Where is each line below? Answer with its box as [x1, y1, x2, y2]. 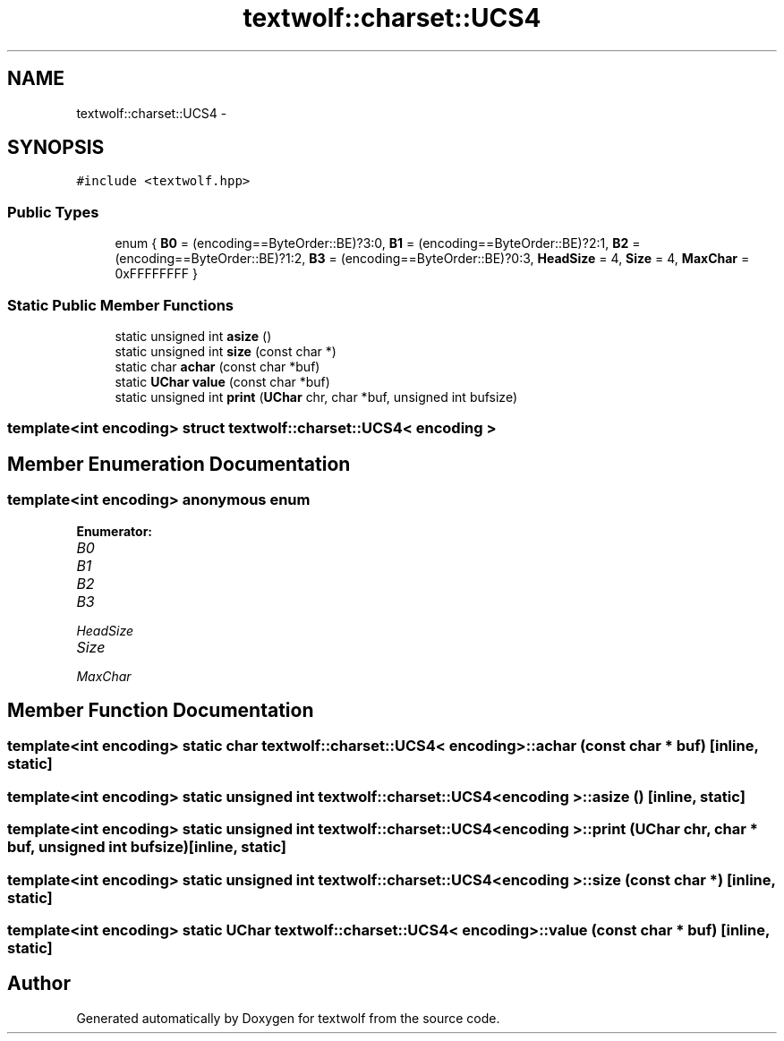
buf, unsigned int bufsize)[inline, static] [7, 838, 287, 857]
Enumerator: [76, 523, 153, 539]
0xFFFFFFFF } [115, 266, 198, 282]
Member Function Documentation [7, 698, 314, 721]
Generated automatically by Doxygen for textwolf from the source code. [76, 1010, 500, 1026]
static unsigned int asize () [115, 328, 272, 344]
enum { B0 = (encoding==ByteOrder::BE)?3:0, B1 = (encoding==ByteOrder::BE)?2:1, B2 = [115, 235, 641, 252]
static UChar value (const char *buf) [115, 373, 330, 389]
